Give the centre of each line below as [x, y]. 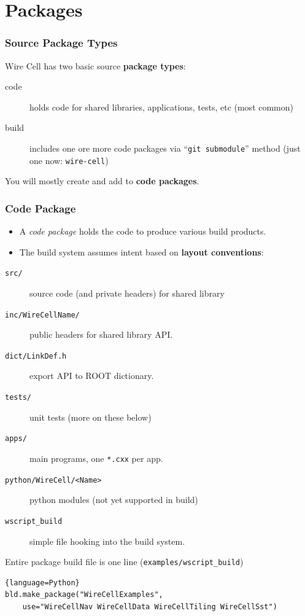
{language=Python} [42, 583]
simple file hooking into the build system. [107, 541]
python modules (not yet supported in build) [114, 500]
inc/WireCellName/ [42, 315]
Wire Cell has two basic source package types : [95, 65]
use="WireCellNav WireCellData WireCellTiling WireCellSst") [150, 606]
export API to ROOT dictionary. [92, 376]
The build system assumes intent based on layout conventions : [141, 251]
